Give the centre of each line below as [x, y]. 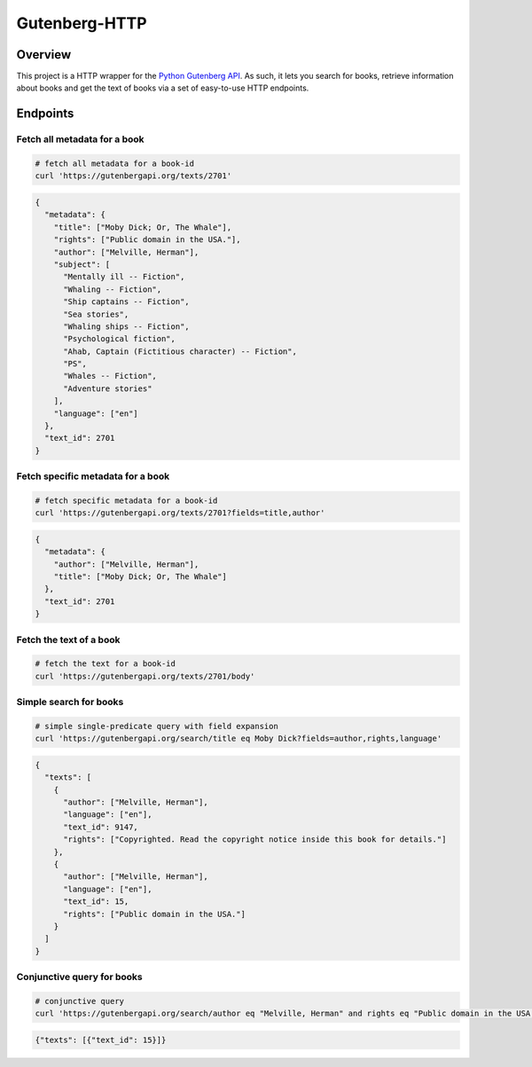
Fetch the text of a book [68, 639]
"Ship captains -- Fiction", [126, 302]
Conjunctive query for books [79, 977]
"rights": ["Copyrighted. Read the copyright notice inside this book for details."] [255, 839]
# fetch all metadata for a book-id [115, 164]
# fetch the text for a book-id [106, 664]
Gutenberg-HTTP [82, 23]
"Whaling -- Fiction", [113, 289]
